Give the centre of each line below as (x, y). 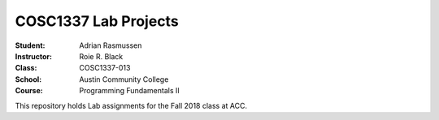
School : (28, 79)
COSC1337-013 (105, 68)
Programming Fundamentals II (130, 91)
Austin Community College (124, 79)
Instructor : (34, 56)
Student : (30, 45)
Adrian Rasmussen (111, 45)
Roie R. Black (101, 56)
